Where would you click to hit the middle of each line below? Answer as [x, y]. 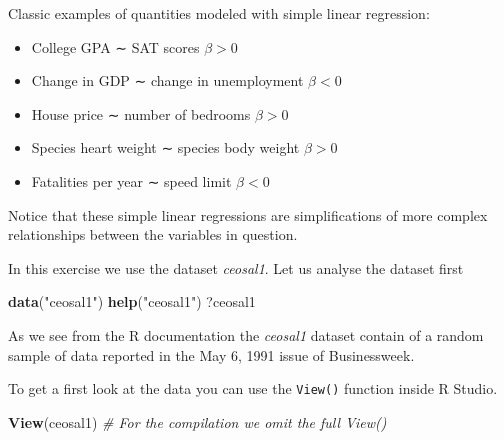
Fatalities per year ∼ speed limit [131, 180]
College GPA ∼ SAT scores [115, 46]
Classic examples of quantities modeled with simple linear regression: [219, 13]
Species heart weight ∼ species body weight [165, 147]
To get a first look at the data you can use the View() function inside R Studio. [253, 388]
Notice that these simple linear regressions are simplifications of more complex [248, 214]
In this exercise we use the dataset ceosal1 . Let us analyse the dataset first [236, 267]
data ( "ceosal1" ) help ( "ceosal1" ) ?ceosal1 [132, 301]
